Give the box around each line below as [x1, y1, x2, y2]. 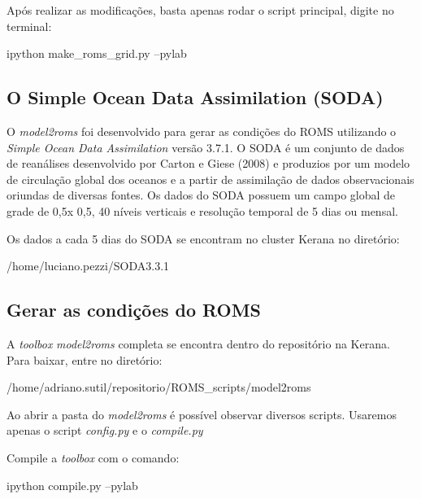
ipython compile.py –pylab [7, 476, 138, 493]
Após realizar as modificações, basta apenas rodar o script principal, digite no [7, 2, 394, 18]
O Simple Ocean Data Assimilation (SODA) [7, 85, 384, 110]
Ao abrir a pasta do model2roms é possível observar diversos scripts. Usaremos [7, 405, 397, 422]
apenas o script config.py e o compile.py [7, 422, 203, 439]
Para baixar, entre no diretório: [7, 351, 163, 368]
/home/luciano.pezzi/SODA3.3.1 [7, 257, 170, 274]
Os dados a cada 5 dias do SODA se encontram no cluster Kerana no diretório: [7, 230, 400, 247]
